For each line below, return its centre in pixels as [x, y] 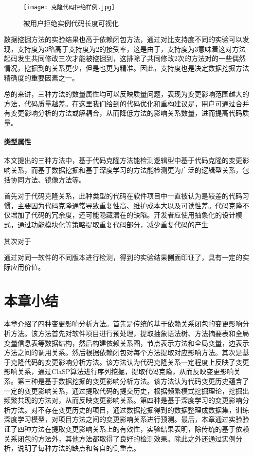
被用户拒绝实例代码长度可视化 [71, 23]
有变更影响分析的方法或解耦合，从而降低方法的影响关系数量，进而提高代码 [123, 113]
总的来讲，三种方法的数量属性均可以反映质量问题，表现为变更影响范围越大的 [126, 94]
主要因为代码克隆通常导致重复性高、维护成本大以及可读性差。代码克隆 [130, 205]
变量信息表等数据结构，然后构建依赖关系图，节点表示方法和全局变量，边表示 [126, 343]
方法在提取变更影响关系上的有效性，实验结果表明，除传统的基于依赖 [140, 428]
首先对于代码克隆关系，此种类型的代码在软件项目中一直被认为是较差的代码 [123, 196]
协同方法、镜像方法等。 [48, 179]
